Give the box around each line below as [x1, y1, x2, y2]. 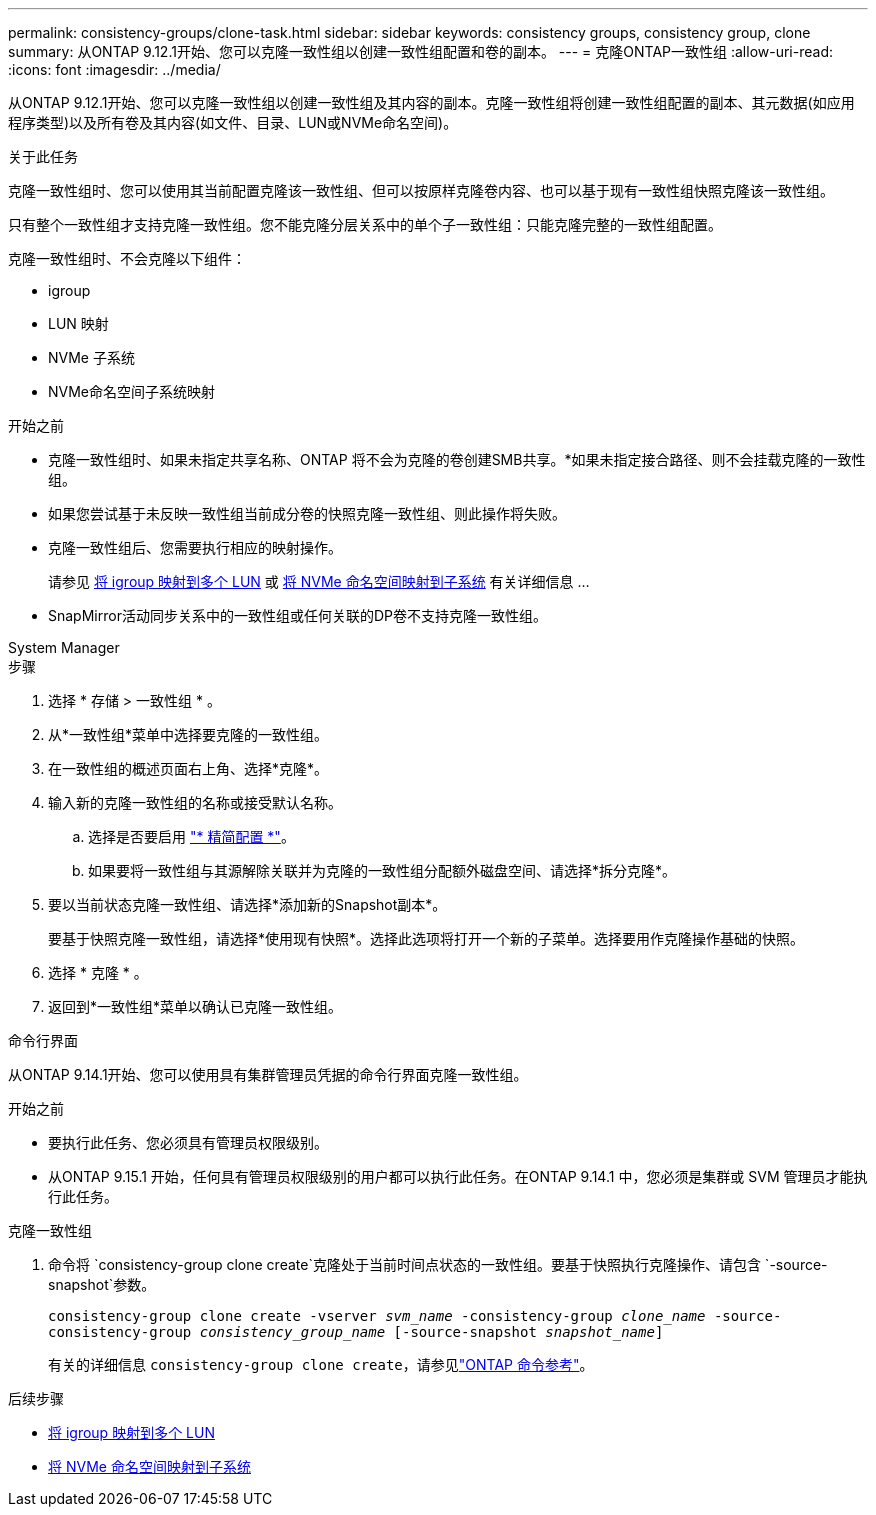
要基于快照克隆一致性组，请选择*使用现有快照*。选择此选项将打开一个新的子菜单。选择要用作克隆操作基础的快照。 [48, 930, 805, 947]
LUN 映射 [48, 315, 109, 332]
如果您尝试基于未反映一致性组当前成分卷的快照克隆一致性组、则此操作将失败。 [48, 505, 566, 522]
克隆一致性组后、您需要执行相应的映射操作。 [48, 539, 342, 556]
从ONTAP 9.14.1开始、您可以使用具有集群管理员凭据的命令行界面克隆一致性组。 [8, 1066, 528, 1083]
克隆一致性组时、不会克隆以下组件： [8, 250, 246, 267]
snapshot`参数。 [48, 1276, 156, 1293]
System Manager [8, 639, 120, 656]
